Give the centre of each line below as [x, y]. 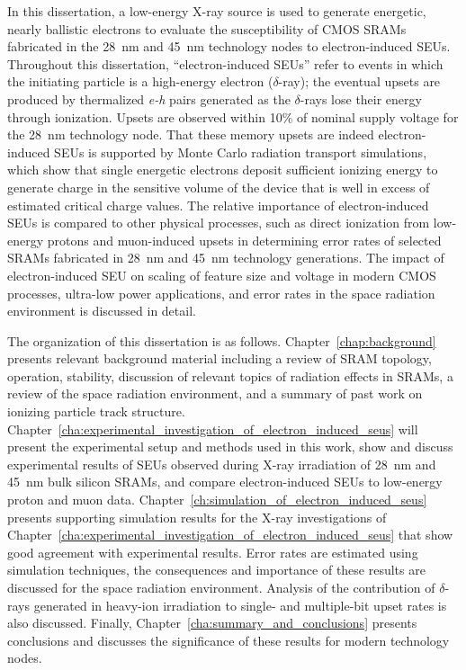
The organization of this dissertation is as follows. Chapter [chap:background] [222, 340]
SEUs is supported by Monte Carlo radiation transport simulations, [241, 152]
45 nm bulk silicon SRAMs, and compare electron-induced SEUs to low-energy [225, 482]
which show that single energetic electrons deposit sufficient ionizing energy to [223, 170]
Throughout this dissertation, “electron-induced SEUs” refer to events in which [225, 63]
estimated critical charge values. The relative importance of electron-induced [218, 205]
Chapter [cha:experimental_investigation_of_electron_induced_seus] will [213, 429]
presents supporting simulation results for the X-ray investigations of [197, 517]
